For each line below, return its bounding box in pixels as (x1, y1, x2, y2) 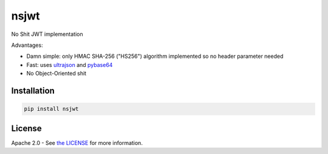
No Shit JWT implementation (11, 30, 83, 38)
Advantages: (11, 41, 43, 49)
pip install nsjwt (24, 105, 79, 113)
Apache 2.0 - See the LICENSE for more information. (11, 139, 143, 146)
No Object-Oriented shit (26, 70, 87, 77)
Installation (11, 85, 55, 96)
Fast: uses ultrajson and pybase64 (26, 61, 113, 68)
